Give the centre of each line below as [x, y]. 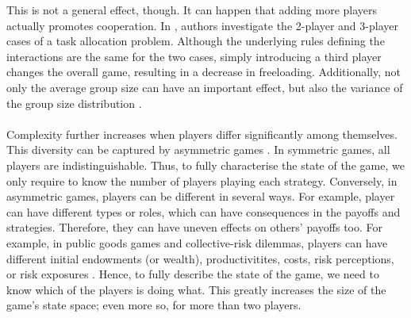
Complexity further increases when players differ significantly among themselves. [202, 134]
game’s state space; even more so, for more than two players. [154, 305]
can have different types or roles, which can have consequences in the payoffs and [204, 211]
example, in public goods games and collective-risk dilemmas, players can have [197, 242]
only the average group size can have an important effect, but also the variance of [205, 87]
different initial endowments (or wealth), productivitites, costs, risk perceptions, [200, 258]
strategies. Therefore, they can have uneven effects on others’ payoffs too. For [194, 227]
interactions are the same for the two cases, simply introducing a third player [194, 56]
